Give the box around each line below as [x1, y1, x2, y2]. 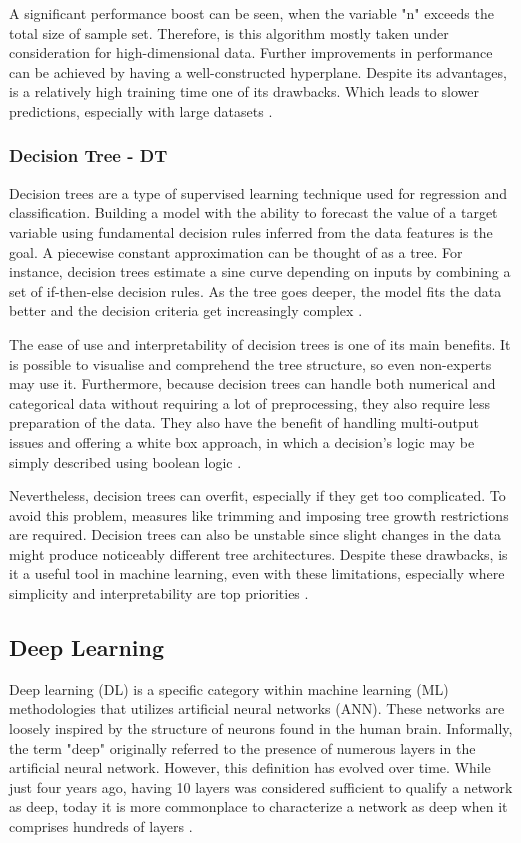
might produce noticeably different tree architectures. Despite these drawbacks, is [9, 543, 508, 564]
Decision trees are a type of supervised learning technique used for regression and [9, 182, 507, 203]
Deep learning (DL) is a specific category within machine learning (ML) [9, 678, 449, 699]
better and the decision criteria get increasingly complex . [9, 300, 363, 321]
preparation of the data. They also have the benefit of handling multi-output [9, 412, 479, 433]
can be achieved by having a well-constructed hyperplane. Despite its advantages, [9, 61, 507, 82]
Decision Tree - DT [9, 143, 168, 168]
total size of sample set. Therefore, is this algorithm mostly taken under [9, 22, 449, 43]
